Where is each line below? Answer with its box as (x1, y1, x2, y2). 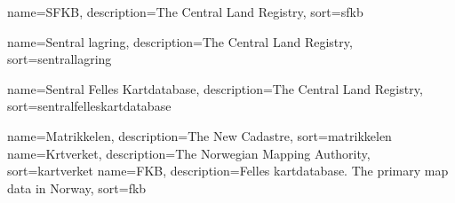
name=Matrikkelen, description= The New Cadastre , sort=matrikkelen (7, 126, 392, 144)
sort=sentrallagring (7, 50, 112, 68)
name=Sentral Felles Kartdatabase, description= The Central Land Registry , (7, 79, 423, 98)
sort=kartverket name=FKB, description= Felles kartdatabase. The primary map (7, 161, 449, 180)
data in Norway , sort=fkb (7, 178, 147, 197)
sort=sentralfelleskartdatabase (7, 97, 172, 115)
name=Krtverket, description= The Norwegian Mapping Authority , (7, 144, 371, 162)
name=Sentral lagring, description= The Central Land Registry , (7, 32, 353, 51)
